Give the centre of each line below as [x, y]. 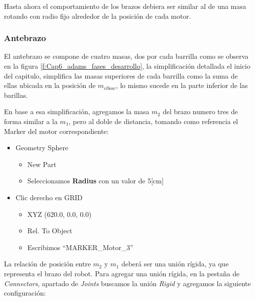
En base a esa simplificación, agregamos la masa [77, 111]
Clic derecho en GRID [49, 197]
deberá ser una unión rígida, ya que [175, 264]
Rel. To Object [50, 231]
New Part [42, 164]
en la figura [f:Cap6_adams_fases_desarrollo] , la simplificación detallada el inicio [127, 66]
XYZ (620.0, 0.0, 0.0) [59, 214]
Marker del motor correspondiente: [56, 131]
